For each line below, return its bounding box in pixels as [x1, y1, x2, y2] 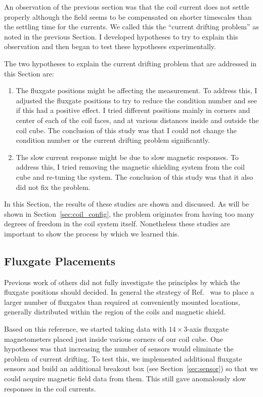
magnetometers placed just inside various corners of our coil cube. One [4, 333, 224, 344]
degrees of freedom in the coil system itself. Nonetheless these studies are [4, 218, 230, 229]
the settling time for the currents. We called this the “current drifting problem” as [4, 21, 259, 32]
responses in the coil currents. [4, 383, 96, 393]
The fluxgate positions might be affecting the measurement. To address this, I [16, 85, 257, 96]
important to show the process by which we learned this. [4, 228, 180, 239]
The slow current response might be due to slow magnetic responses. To [16, 151, 239, 162]
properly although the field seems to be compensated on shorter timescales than [4, 11, 252, 22]
